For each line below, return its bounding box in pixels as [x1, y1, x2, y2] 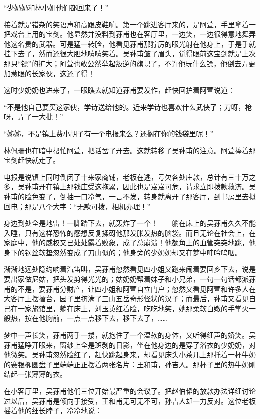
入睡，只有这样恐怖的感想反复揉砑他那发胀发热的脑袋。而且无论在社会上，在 [4, 227, 256, 238]
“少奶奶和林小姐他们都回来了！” [4, 2, 109, 12]
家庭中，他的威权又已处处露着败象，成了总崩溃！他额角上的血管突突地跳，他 [4, 237, 256, 248]
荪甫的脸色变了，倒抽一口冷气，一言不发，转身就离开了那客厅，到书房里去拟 [4, 191, 256, 201]
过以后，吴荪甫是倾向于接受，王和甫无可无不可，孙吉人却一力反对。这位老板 [4, 395, 256, 406]
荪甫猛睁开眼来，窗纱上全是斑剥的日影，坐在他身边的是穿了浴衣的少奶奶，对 [4, 339, 256, 350]
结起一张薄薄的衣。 [4, 369, 67, 379]
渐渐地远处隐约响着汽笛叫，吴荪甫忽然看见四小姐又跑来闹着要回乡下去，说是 [4, 264, 256, 274]
